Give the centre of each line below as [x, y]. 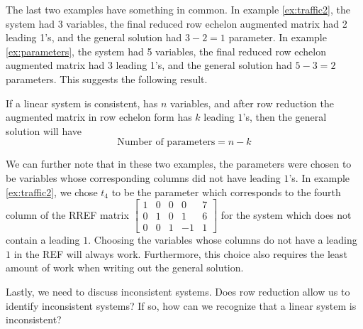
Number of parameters [166, 142]
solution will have [44, 130]
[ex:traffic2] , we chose [52, 192]
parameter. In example [278, 37]
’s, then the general [285, 117]
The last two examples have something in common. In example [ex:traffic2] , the [178, 9]
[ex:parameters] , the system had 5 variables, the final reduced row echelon [166, 51]
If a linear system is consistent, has [82, 103]
